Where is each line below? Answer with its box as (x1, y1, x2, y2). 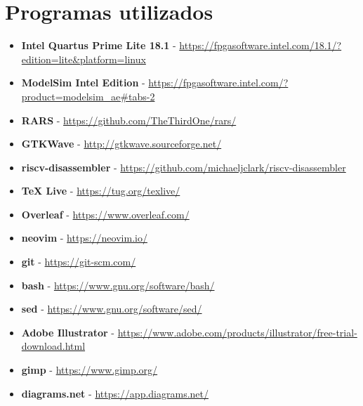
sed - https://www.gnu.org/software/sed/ (21, 301, 202, 316)
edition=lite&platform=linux (21, 51, 146, 66)
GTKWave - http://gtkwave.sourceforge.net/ (21, 136, 222, 151)
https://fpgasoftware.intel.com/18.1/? (179, 38, 342, 53)
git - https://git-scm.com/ (21, 254, 136, 269)
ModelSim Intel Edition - (21, 75, 145, 90)
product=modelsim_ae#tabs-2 (21, 89, 155, 103)
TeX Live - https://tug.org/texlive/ (21, 183, 180, 198)
